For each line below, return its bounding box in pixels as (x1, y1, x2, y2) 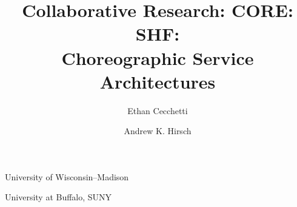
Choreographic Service (61, 45, 254, 70)
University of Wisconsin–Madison (5, 170, 129, 183)
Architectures (99, 69, 216, 93)
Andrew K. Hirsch (124, 124, 192, 137)
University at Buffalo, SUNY (5, 191, 112, 203)
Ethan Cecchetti (127, 104, 188, 117)
